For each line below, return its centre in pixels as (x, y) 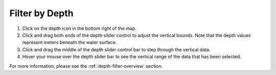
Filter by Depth (41, 13)
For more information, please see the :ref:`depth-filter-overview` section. (86, 66)
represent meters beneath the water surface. (70, 43)
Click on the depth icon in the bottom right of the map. (79, 28)
